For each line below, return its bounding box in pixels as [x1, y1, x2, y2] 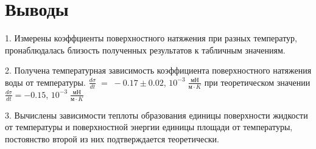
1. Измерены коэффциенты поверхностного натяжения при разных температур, [5, 32, 297, 44]
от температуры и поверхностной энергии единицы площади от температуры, [5, 120, 293, 133]
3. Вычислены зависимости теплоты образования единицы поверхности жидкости [5, 108, 308, 121]
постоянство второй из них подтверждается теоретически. [5, 132, 219, 145]
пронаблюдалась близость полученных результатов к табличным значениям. [5, 43, 286, 56]
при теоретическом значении [204, 75, 311, 88]
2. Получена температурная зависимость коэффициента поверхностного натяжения [5, 64, 312, 77]
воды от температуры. [5, 75, 86, 88]
